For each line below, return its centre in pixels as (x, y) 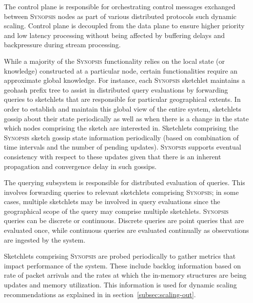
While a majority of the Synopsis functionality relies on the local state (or (114, 61)
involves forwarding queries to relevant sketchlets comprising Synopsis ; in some (121, 192)
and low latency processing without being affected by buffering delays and (114, 35)
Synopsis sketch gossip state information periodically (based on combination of (121, 137)
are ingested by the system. (45, 239)
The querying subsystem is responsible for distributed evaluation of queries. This (125, 182)
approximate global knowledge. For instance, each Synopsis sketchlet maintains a (125, 80)
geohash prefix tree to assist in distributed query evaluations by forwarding (116, 89)
